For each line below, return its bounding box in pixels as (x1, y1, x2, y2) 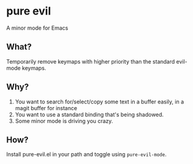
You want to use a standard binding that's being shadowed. (15, 111, 164, 118)
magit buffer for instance (15, 104, 78, 111)
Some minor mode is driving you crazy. (15, 117, 113, 125)
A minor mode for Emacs (6, 24, 69, 31)
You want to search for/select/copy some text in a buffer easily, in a (15, 98, 184, 105)
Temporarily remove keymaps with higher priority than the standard (6, 57, 175, 65)
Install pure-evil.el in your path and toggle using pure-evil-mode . (6, 151, 167, 158)
